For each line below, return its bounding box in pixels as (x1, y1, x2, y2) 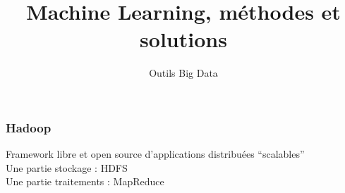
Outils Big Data (149, 66, 218, 80)
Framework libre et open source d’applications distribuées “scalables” (6, 147, 305, 161)
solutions (140, 25, 227, 54)
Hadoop (6, 118, 52, 136)
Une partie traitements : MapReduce (6, 174, 164, 189)
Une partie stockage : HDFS (6, 160, 128, 175)
